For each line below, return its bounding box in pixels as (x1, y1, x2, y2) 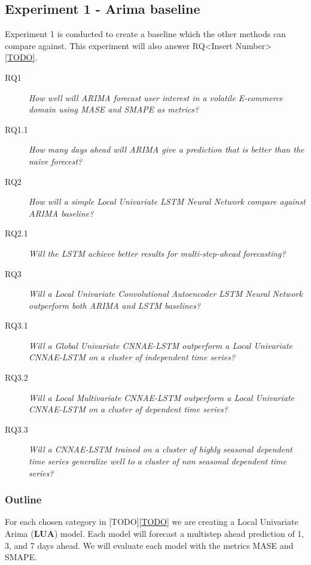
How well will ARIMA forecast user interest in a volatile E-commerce (29, 91, 283, 104)
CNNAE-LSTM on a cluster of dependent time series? (29, 403, 228, 415)
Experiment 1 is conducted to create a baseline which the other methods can (5, 28, 286, 40)
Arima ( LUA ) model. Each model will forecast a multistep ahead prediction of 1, (5, 527, 304, 540)
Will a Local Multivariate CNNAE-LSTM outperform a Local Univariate (29, 391, 295, 403)
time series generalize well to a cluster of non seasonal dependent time (29, 455, 287, 467)
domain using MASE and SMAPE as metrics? (29, 103, 199, 116)
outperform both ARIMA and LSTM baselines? (29, 299, 201, 311)
